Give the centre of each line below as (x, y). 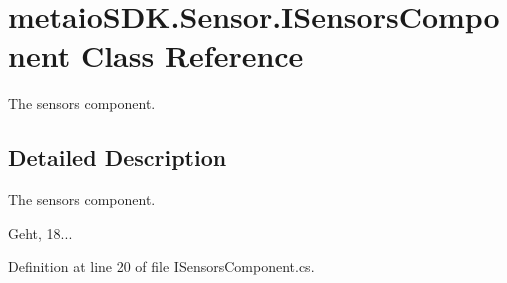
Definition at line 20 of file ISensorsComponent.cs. (161, 266)
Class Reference (192, 55)
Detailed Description (117, 157)
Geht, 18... (40, 232)
